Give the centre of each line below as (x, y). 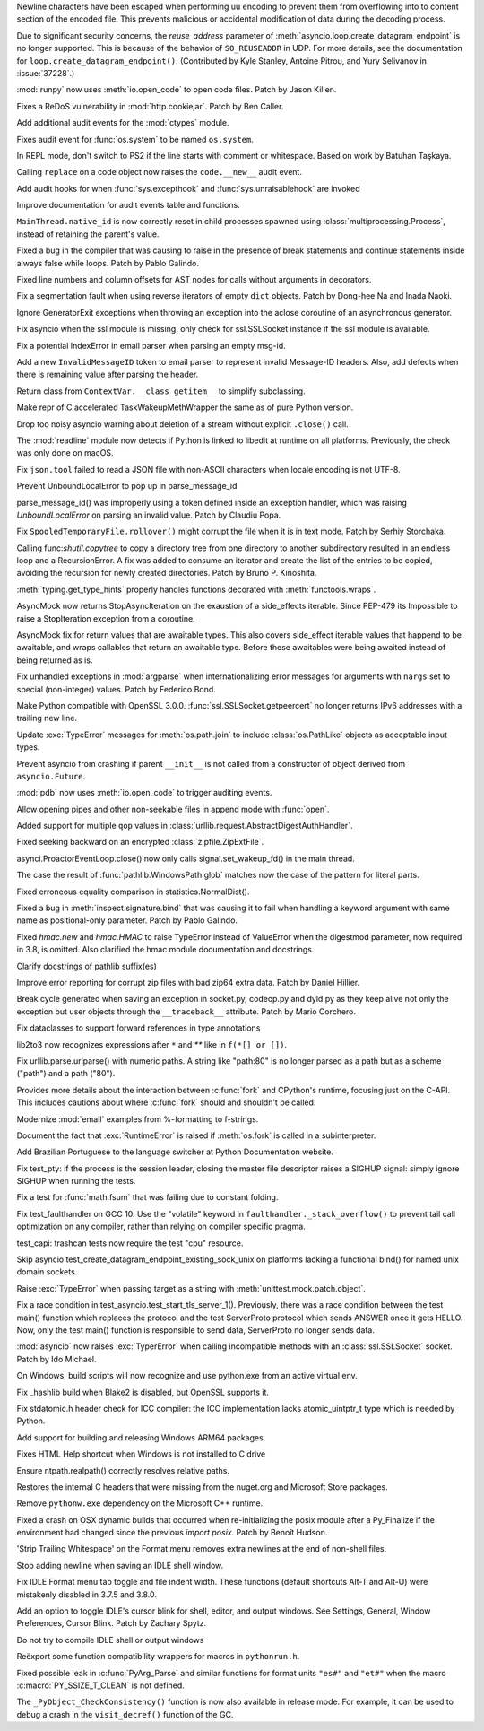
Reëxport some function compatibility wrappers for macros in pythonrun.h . (158, 1657)
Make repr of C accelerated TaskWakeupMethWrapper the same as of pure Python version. (185, 407)
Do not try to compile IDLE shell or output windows (110, 1640)
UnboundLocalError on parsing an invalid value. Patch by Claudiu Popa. (149, 515)
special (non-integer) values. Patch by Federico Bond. (117, 689)
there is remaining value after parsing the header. (108, 374)
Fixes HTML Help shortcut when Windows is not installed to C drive (141, 1454)
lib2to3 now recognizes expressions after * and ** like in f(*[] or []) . (151, 1044)
